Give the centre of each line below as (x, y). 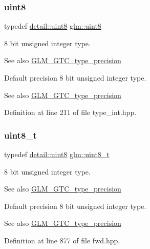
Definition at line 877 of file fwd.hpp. (62, 240)
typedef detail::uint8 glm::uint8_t (57, 154)
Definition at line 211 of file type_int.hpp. (70, 112)
